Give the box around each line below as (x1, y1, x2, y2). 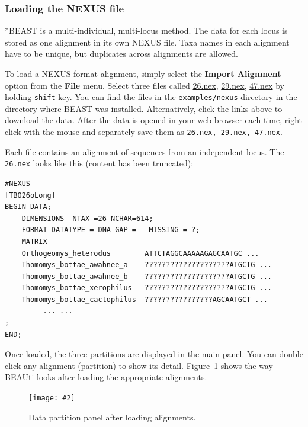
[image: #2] (28, 394, 75, 403)
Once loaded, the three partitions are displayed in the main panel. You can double (5, 348, 303, 360)
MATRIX (21, 237, 47, 246)
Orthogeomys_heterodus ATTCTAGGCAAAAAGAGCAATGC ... (21, 249, 259, 258)
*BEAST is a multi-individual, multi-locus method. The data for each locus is (5, 24, 288, 37)
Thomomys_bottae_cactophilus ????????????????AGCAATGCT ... (21, 295, 268, 304)
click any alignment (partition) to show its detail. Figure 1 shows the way (5, 359, 273, 371)
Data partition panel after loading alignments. (28, 410, 196, 423)
